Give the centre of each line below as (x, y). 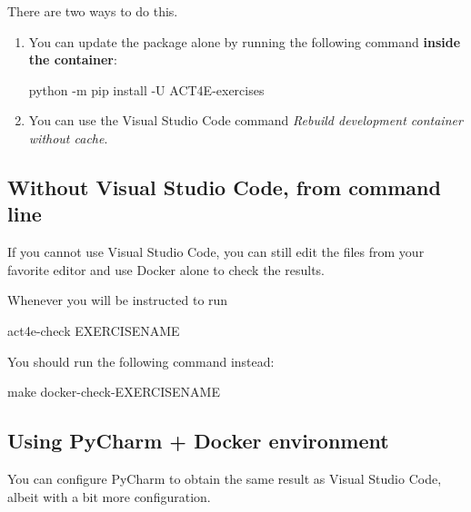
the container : (73, 59)
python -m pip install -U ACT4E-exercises (146, 89)
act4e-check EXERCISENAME (94, 330)
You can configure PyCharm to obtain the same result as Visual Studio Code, (225, 478)
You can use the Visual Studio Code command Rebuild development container (246, 120)
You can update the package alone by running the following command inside (245, 41)
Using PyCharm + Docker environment (198, 441)
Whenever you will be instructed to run (118, 300)
